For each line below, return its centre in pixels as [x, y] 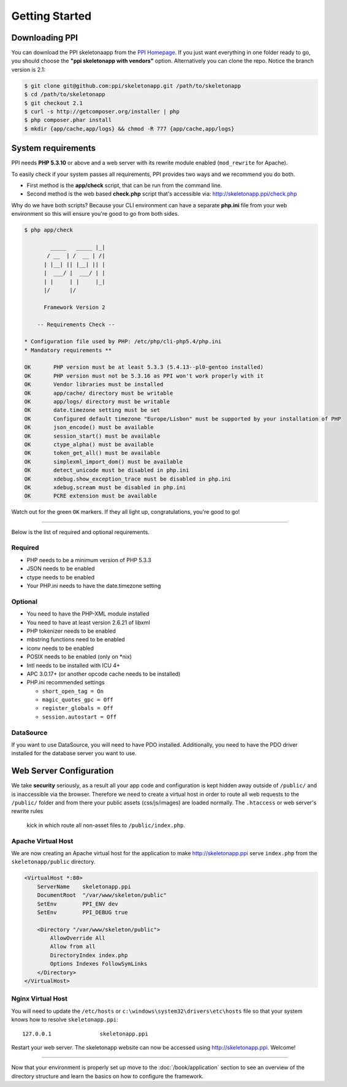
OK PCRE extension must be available [91, 496]
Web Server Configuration [63, 771]
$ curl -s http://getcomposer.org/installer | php [102, 111]
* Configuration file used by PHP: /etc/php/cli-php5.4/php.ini [123, 341]
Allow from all [73, 947]
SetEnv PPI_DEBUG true [82, 912]
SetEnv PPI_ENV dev [78, 904]
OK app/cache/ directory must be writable [99, 393]
